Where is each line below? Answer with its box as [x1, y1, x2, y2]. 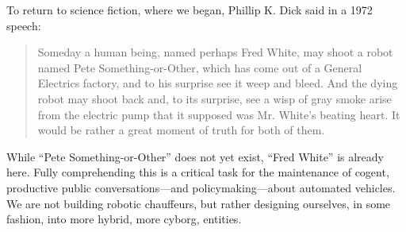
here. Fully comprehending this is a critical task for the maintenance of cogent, [6, 164, 389, 180]
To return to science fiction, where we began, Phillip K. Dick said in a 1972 [6, 2, 373, 17]
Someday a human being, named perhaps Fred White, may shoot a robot [37, 44, 393, 60]
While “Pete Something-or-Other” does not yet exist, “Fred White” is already [6, 148, 384, 164]
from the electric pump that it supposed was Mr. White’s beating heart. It [37, 106, 400, 122]
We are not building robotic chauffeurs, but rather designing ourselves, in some [6, 195, 391, 211]
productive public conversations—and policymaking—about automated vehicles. [6, 179, 396, 195]
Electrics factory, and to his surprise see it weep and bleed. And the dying [37, 75, 398, 91]
